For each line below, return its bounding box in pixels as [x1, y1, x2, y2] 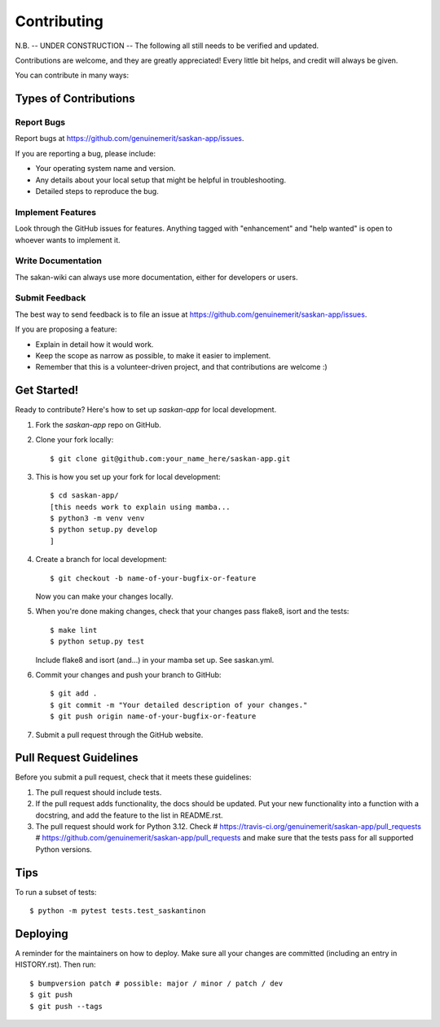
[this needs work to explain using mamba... [50, 502, 231, 511]
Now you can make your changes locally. [35, 591, 174, 602]
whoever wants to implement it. [15, 235, 121, 244]
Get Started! [15, 384, 79, 397]
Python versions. [35, 844, 93, 854]
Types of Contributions [15, 92, 135, 106]
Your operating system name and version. [35, 164, 176, 173]
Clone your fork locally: [35, 435, 114, 445]
